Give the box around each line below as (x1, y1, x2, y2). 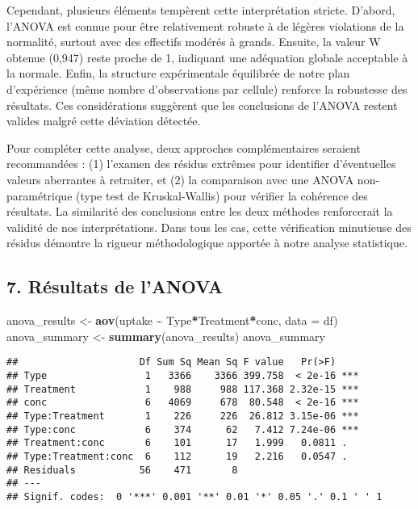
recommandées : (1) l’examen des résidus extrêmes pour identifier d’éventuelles (6, 155, 396, 172)
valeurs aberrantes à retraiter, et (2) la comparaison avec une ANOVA (6, 170, 354, 187)
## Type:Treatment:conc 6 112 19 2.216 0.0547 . (6, 450, 348, 462)
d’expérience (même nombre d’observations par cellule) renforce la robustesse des (6, 80, 408, 97)
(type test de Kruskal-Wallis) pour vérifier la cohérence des (76, 187, 368, 204)
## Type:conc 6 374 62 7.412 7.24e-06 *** (6, 423, 359, 435)
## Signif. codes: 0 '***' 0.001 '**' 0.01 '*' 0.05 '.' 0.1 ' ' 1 (6, 490, 382, 503)
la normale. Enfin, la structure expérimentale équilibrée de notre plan (6, 65, 350, 82)
